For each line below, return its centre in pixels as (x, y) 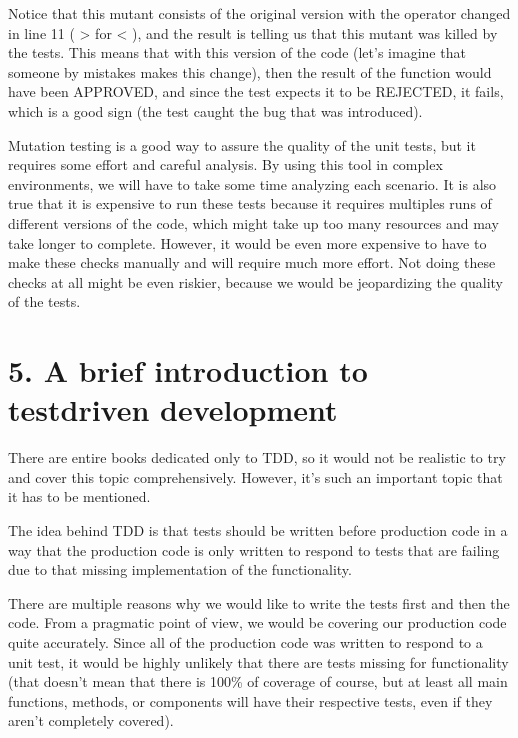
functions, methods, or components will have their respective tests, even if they (250, 700)
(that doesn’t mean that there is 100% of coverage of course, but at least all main (258, 681)
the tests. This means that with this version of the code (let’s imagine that (237, 52)
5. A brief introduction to (188, 370)
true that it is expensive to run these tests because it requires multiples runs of (250, 203)
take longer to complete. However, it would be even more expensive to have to (247, 242)
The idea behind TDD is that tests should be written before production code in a (258, 530)
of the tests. (44, 301)
